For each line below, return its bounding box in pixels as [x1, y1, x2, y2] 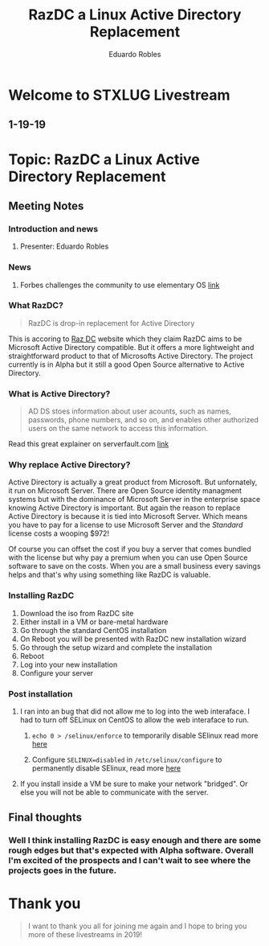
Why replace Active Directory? [8, 459, 131, 471]
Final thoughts [8, 811, 83, 825]
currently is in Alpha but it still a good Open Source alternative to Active [8, 360, 245, 369]
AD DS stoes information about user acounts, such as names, [27, 406, 231, 416]
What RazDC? [8, 300, 64, 311]
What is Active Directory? [8, 388, 111, 399]
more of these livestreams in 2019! [27, 930, 143, 940]
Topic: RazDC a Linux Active [8, 150, 201, 168]
